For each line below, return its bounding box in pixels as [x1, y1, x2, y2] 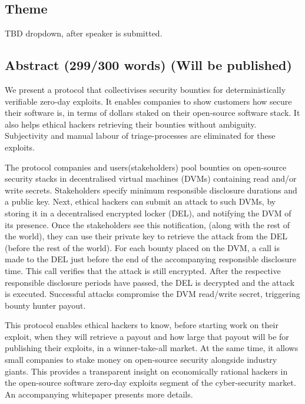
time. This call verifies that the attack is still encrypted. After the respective [5, 264, 281, 276]
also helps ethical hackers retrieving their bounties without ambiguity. [5, 118, 257, 130]
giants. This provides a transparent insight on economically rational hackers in [5, 365, 288, 377]
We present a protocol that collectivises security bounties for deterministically [5, 84, 286, 95]
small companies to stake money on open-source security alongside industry [5, 353, 277, 366]
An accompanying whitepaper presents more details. [5, 388, 193, 400]
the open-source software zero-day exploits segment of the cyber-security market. [5, 376, 296, 389]
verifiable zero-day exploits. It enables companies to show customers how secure [5, 95, 292, 107]
